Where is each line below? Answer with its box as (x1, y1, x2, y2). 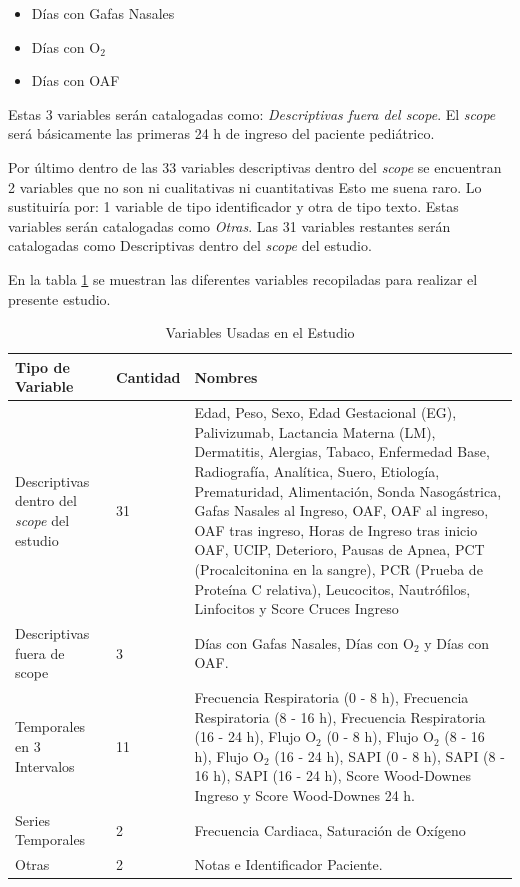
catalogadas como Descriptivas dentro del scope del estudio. (8, 235, 372, 256)
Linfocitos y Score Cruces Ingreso (194, 598, 399, 619)
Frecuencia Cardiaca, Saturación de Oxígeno (194, 819, 466, 840)
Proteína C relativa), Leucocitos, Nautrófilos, (194, 578, 471, 599)
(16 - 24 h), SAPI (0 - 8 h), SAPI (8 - (274, 745, 505, 766)
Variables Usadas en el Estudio (165, 322, 355, 343)
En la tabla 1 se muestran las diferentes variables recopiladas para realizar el (8, 268, 478, 289)
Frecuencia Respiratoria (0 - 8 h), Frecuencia (194, 686, 469, 707)
